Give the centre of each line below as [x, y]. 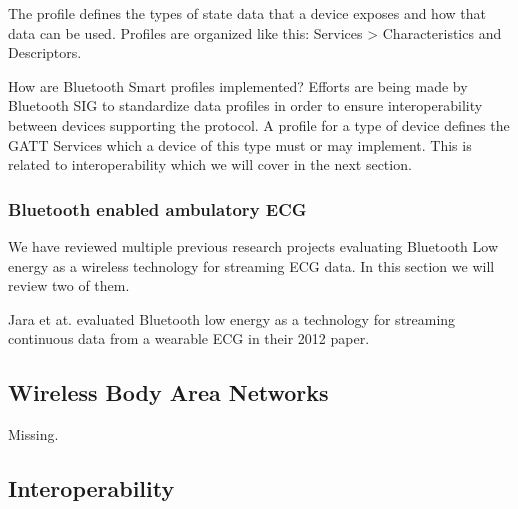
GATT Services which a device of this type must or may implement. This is [240, 144]
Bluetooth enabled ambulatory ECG [157, 208]
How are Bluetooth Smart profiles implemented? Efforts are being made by [238, 85]
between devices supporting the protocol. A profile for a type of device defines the [259, 124]
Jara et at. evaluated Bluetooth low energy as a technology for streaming [232, 318]
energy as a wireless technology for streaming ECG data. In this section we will [251, 265]
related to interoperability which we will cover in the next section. [210, 164]
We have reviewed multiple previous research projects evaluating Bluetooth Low [253, 245]
